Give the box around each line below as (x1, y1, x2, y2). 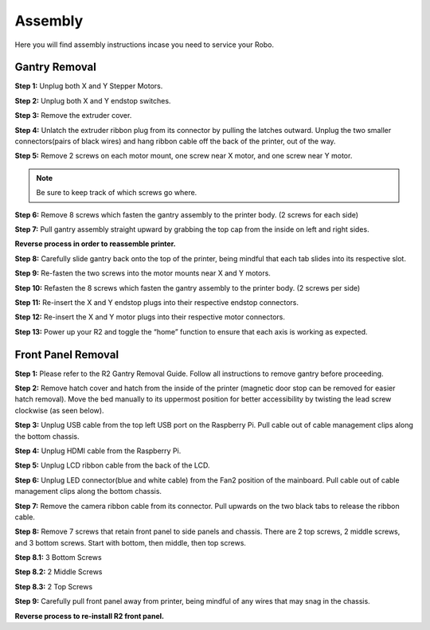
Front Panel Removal (14, 347, 119, 362)
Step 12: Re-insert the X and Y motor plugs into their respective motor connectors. (14, 312, 286, 322)
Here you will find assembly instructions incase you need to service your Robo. (14, 40, 275, 49)
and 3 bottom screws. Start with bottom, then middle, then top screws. (14, 538, 247, 547)
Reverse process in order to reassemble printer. (14, 239, 176, 248)
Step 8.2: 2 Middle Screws (14, 567, 103, 577)
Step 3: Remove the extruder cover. (14, 111, 132, 120)
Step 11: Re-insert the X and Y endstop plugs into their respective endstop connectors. (14, 297, 299, 307)
